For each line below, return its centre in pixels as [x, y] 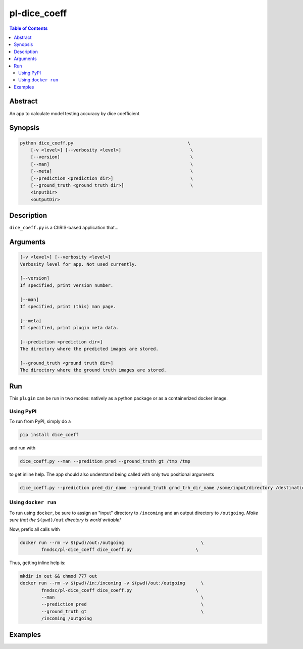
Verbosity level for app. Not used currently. [79, 264]
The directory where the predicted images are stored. [89, 349]
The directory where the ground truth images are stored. [93, 370]
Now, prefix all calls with [35, 529]
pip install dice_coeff [49, 435]
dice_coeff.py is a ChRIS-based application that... [64, 228]
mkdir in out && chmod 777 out [59, 576]
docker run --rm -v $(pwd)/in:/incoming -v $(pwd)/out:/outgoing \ [112, 583]
